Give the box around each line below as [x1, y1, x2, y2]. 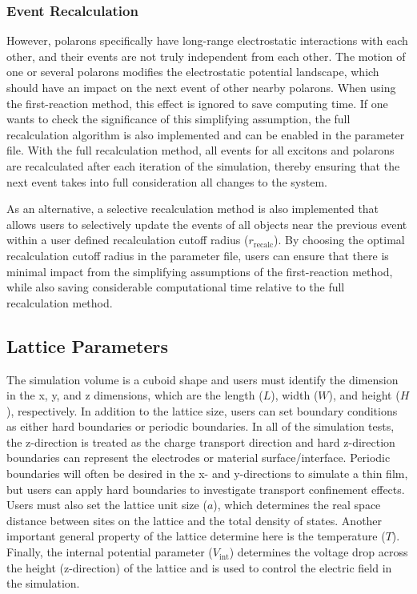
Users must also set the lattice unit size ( [6, 496, 207, 513]
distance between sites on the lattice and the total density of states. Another [6, 512, 383, 528]
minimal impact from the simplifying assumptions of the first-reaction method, [6, 263, 393, 279]
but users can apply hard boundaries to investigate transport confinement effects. [6, 480, 405, 497]
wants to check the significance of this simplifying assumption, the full [6, 110, 351, 127]
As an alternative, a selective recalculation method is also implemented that [6, 200, 379, 217]
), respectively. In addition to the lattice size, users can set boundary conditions [6, 402, 398, 419]
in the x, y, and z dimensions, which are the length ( [6, 387, 263, 403]
